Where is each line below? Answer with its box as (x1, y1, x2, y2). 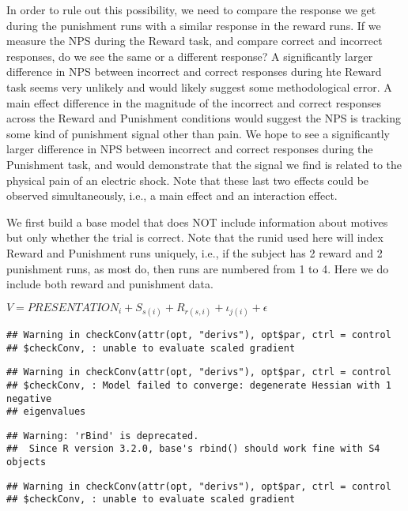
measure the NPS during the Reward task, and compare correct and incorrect (6, 32, 383, 49)
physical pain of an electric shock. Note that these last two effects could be (6, 171, 369, 188)
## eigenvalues (6, 406, 86, 418)
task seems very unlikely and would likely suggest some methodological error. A (6, 78, 392, 95)
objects (6, 457, 47, 468)
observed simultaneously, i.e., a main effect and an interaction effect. (6, 187, 338, 204)
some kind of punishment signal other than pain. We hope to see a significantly (6, 125, 391, 141)
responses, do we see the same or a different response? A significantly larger (6, 47, 373, 64)
